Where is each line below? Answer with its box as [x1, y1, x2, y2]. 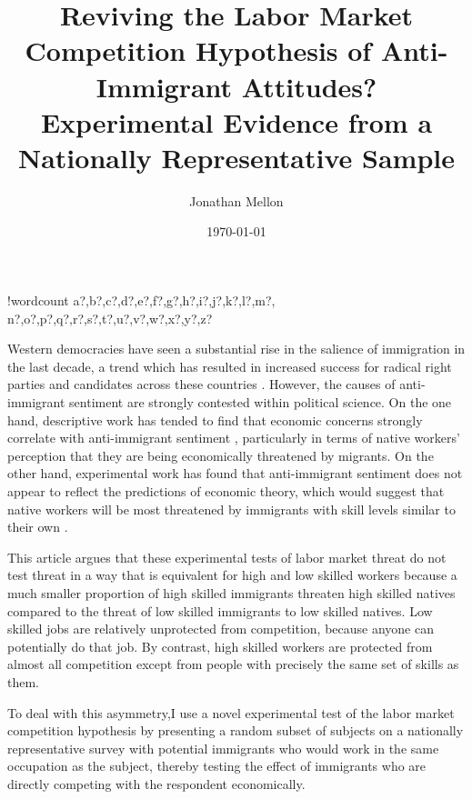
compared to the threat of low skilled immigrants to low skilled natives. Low [7, 601, 433, 620]
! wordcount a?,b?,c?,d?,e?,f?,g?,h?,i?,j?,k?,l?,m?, [7, 291, 276, 310]
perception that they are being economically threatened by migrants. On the [7, 445, 434, 464]
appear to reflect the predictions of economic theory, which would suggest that [7, 482, 445, 500]
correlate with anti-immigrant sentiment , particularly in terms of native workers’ [7, 428, 460, 447]
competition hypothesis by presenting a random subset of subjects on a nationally [7, 721, 464, 740]
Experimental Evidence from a [40, 103, 433, 140]
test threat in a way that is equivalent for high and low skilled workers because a [7, 565, 457, 584]
